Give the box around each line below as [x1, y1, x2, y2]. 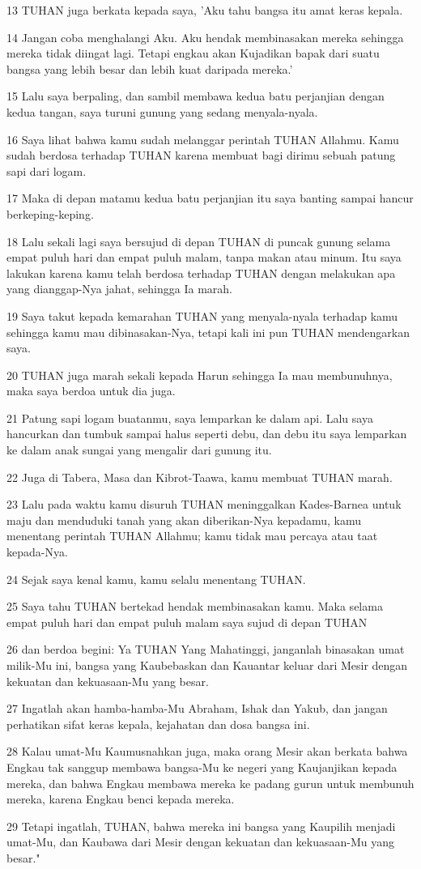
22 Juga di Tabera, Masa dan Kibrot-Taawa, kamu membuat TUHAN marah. [6, 468, 393, 485]
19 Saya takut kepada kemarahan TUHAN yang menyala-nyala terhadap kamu [6, 307, 398, 324]
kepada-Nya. [6, 543, 68, 560]
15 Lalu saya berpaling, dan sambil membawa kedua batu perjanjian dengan [6, 87, 385, 104]
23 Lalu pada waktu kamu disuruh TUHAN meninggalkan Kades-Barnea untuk [6, 496, 402, 513]
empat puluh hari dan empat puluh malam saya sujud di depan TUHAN [6, 613, 368, 630]
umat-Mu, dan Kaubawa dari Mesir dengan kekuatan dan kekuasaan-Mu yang [6, 833, 395, 850]
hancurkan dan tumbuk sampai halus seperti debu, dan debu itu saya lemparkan [6, 425, 407, 442]
